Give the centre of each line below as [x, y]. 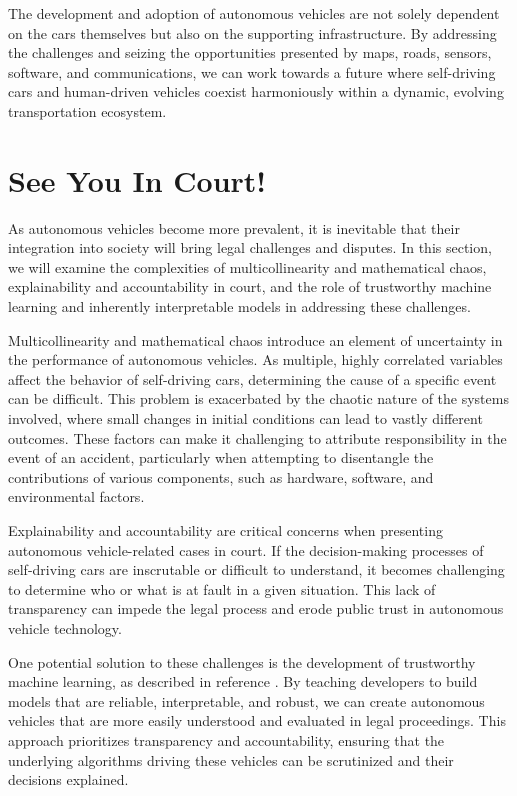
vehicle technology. [65, 627]
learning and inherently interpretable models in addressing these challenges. [239, 306]
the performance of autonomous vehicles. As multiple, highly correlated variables [255, 359]
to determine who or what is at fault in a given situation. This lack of [222, 588]
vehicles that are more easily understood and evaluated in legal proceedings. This [257, 720]
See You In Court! [137, 179]
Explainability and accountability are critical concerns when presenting [225, 530]
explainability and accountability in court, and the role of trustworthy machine [250, 286]
